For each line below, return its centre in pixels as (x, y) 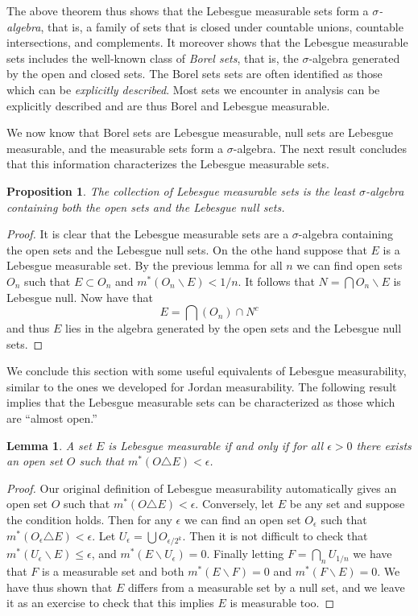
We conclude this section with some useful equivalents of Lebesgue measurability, (207, 371)
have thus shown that (60, 587)
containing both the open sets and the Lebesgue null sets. (146, 207)
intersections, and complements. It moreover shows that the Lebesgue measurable (207, 42)
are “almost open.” (52, 418)
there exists (384, 445)
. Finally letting (245, 554)
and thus (28, 328)
